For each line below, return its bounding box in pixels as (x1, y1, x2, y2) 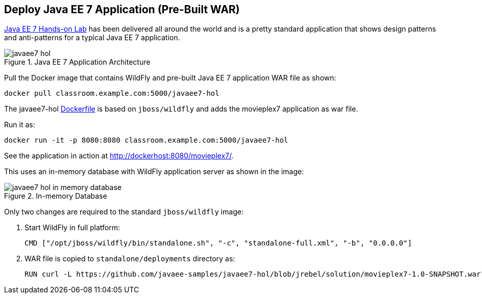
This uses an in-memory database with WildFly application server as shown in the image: (4, 167, 304, 176)
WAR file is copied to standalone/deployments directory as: (25, 254, 235, 263)
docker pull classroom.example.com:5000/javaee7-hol (4, 89, 220, 98)
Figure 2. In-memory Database (4, 192, 107, 201)
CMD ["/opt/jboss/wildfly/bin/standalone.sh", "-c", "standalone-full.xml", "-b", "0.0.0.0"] (25, 239, 412, 248)
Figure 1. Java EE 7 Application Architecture (4, 58, 151, 67)
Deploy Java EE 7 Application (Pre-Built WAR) (4, 3, 240, 16)
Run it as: (4, 120, 35, 129)
